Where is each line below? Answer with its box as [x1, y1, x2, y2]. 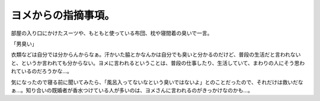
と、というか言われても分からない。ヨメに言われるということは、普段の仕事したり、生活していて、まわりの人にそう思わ [11, 59, 305, 66]
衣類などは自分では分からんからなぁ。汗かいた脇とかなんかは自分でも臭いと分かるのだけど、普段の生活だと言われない [11, 51, 301, 58]
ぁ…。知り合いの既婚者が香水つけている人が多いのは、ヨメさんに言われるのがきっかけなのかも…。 [11, 86, 253, 94]
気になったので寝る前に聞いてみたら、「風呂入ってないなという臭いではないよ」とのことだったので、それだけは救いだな [11, 79, 303, 86]
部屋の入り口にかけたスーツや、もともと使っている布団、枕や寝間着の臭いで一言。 [11, 30, 213, 37]
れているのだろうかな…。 [11, 68, 72, 75]
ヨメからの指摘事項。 [11, 9, 116, 22]
